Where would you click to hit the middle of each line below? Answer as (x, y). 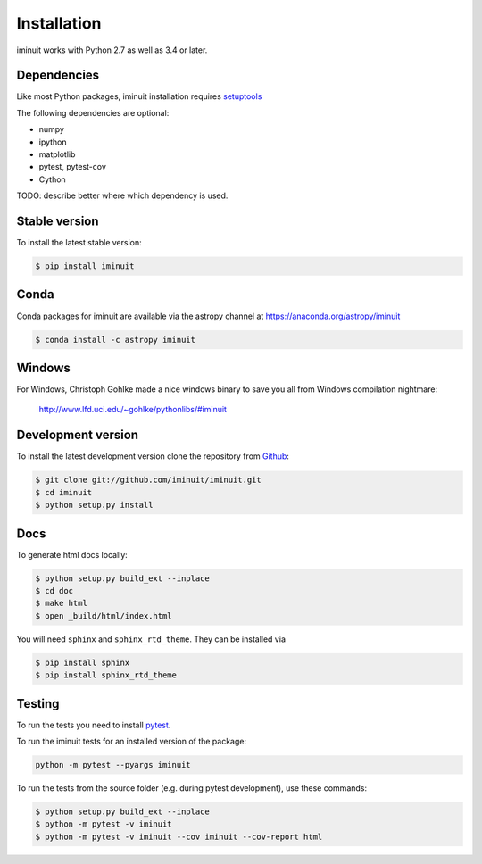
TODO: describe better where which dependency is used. (122, 195)
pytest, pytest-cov (73, 167)
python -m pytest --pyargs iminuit (113, 765)
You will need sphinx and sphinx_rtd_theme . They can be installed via (151, 639)
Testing (38, 704)
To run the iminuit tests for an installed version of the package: (132, 742)
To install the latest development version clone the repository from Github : (153, 456)
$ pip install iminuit (85, 266)
